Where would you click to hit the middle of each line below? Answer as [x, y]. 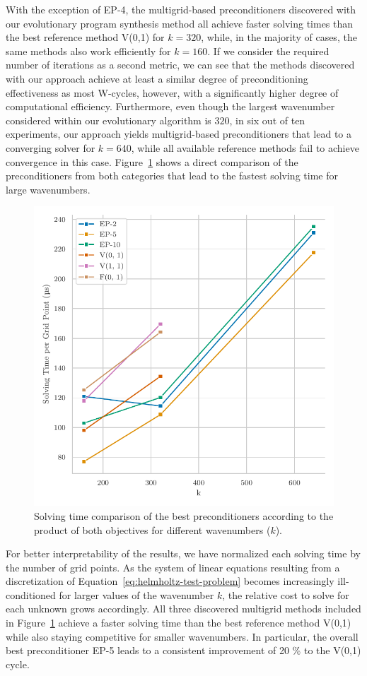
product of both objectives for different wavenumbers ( [152, 529]
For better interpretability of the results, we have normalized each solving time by [183, 553]
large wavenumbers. [48, 189]
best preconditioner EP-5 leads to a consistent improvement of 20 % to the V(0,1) [183, 650]
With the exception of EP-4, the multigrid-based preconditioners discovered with [181, 9]
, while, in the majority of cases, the [279, 37]
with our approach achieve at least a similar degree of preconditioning [157, 78]
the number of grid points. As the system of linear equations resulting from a [173, 567]
